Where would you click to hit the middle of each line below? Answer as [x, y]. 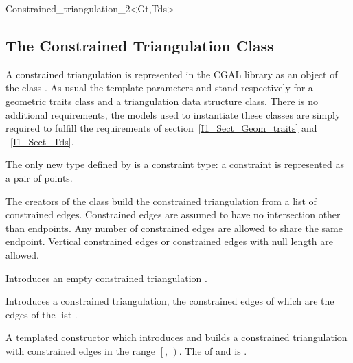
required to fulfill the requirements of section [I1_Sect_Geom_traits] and [161, 128]
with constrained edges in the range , [87, 350]
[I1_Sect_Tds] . [42, 141]
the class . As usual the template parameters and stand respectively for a [159, 87]
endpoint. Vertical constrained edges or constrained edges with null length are [169, 241]
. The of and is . [213, 350]
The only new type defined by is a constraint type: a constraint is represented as [175, 164]
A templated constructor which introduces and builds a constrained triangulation [176, 337]
